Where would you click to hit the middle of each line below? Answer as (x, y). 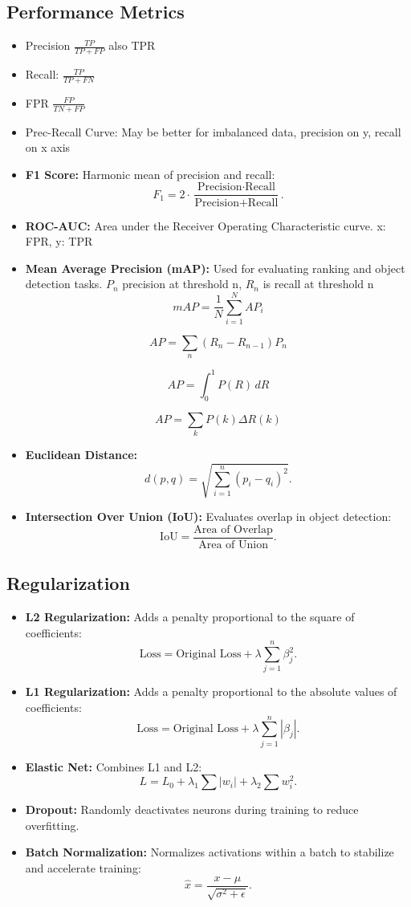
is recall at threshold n (318, 284)
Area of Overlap (233, 529)
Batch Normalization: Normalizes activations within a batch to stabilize (210, 852)
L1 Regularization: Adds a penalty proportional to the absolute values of (211, 691)
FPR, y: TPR (59, 241)
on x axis (48, 147)
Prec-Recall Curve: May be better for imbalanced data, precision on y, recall (213, 131)
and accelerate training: (83, 868)
